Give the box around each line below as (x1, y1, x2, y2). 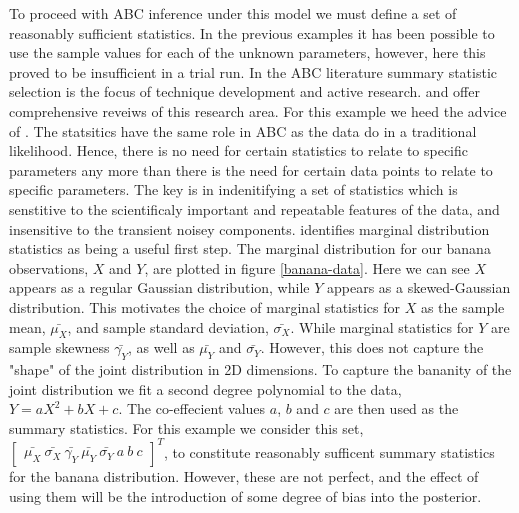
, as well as (128, 337, 195, 358)
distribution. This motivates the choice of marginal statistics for (9, 296, 401, 317)
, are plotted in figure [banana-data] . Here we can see (144, 257, 470, 278)
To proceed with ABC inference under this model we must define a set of (9, 3, 457, 23)
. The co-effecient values (118, 398, 266, 419)
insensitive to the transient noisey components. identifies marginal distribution (9, 218, 490, 239)
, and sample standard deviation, (67, 316, 269, 337)
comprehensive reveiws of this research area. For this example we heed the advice (9, 100, 507, 121)
